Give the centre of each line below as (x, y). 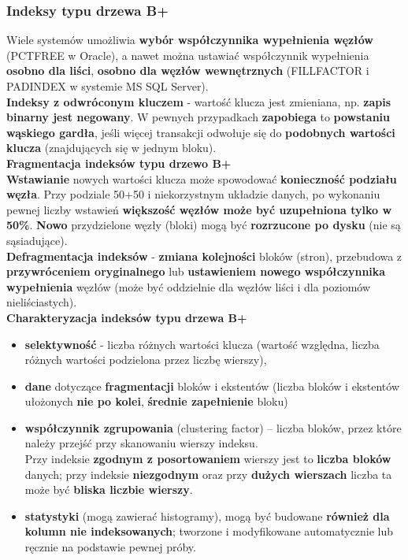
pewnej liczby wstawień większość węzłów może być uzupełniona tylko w (199, 209)
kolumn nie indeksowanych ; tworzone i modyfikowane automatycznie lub (209, 531)
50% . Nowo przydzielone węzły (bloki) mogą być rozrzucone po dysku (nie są (204, 225)
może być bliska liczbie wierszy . (109, 490)
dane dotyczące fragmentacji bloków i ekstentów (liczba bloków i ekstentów (212, 386)
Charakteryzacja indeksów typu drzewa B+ (127, 317)
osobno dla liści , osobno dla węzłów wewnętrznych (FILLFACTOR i (188, 70)
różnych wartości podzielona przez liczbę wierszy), (146, 360)
